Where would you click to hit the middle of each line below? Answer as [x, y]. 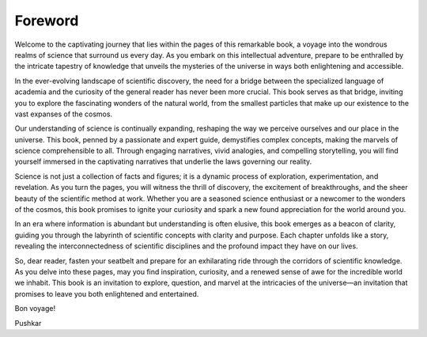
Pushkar [28, 323]
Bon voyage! [35, 309]
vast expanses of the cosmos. [64, 114]
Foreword [47, 21]
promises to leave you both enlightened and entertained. [107, 293]
